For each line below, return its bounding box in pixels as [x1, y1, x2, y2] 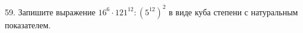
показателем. [5, 18, 51, 31]
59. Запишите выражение [5, 5, 95, 18]
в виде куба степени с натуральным [169, 5, 298, 18]
